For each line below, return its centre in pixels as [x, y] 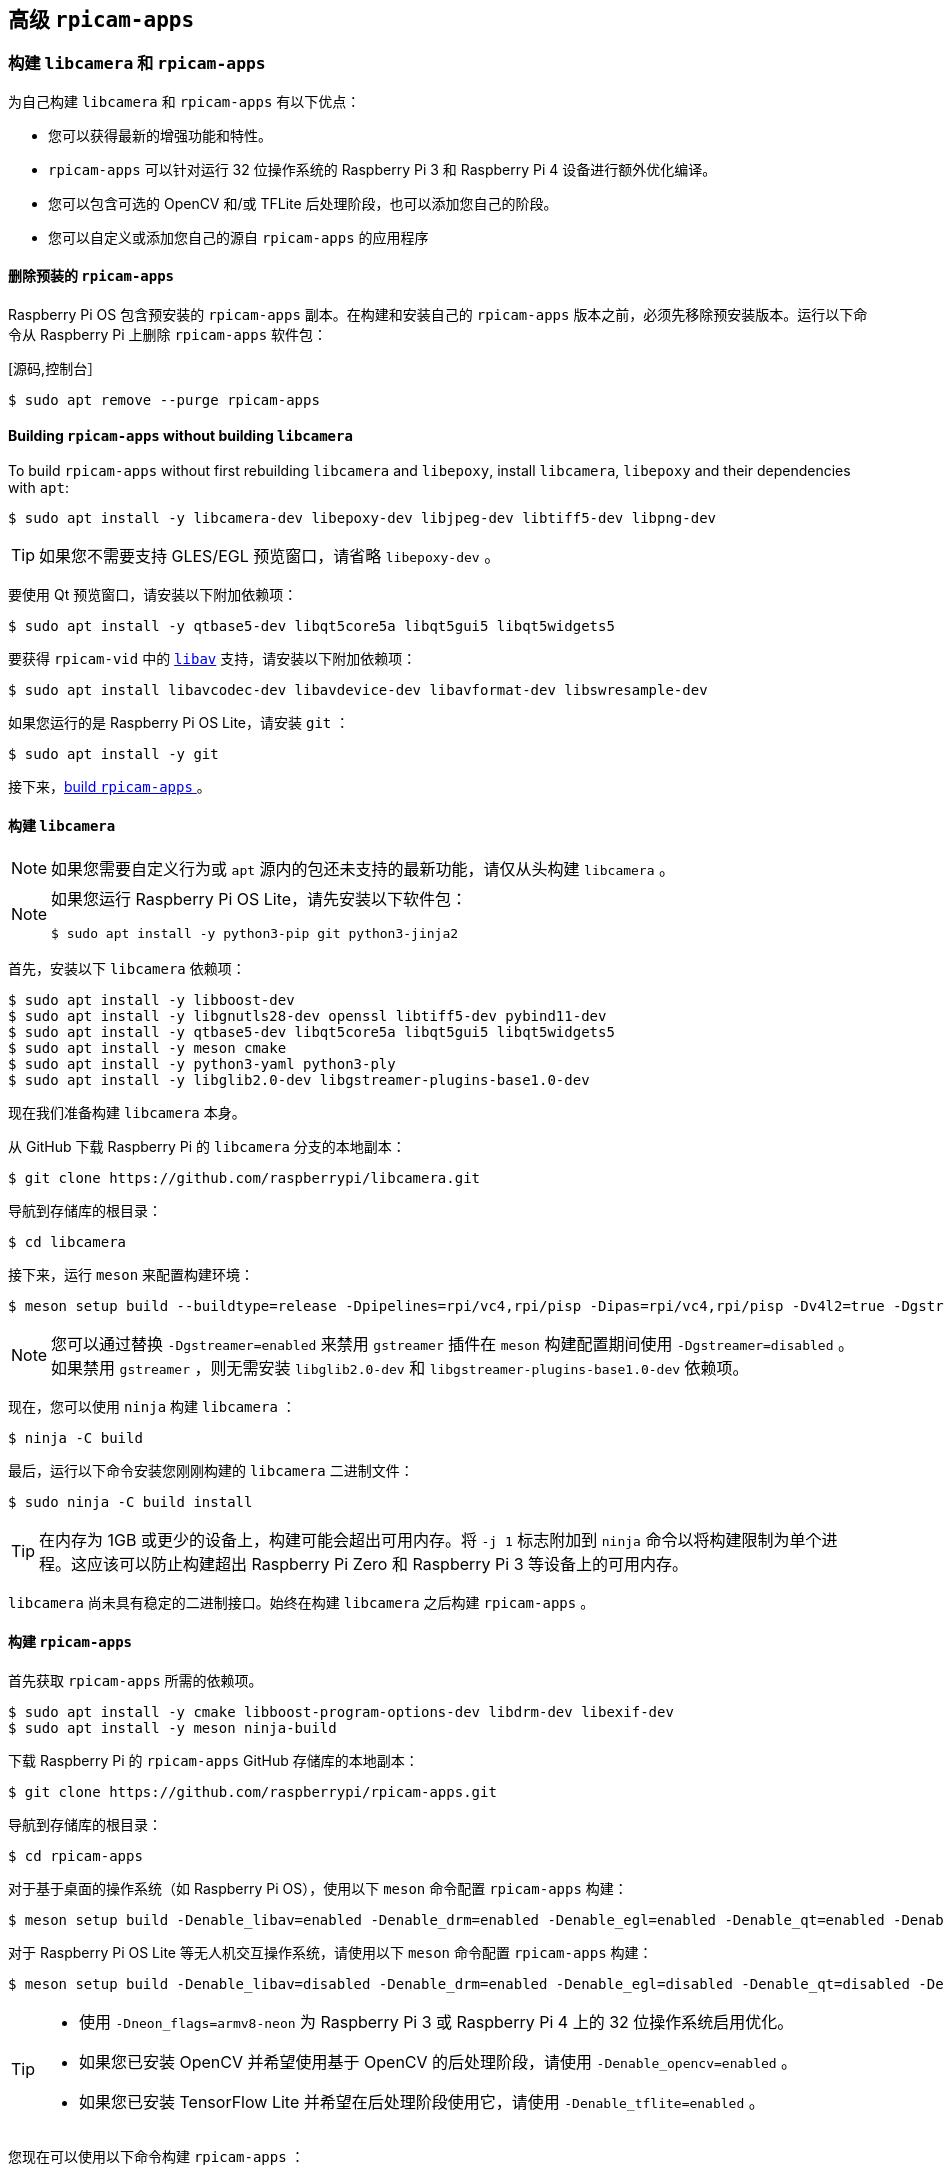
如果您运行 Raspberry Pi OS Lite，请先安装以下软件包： [259, 899]
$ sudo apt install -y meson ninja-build [172, 1727]
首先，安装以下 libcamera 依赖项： [127, 969]
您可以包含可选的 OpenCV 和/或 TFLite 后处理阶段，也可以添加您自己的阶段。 [303, 203]
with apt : [38, 488]
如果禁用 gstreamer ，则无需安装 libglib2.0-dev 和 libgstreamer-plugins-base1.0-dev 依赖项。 [400, 1368]
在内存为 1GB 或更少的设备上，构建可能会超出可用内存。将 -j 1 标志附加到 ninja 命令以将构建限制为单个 [430, 1540]
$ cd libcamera [67, 1242]
